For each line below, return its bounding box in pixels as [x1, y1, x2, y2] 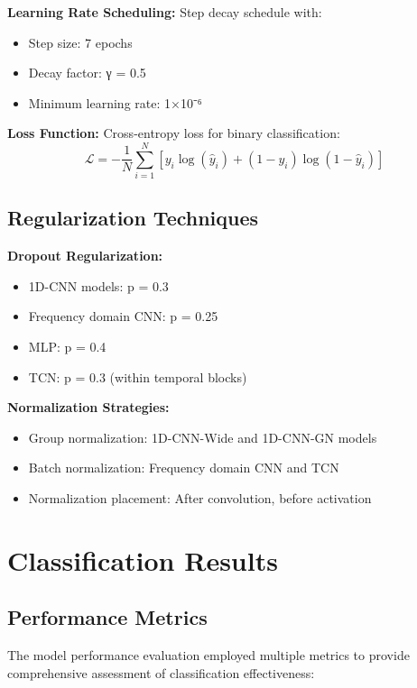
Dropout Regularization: [7, 246, 163, 265]
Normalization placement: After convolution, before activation [28, 489, 372, 508]
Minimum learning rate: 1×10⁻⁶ [28, 93, 202, 112]
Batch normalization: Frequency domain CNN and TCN [28, 458, 339, 477]
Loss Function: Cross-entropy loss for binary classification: [7, 124, 340, 142]
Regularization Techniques [7, 204, 259, 232]
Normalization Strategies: [7, 398, 170, 417]
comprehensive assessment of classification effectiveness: [7, 663, 315, 682]
